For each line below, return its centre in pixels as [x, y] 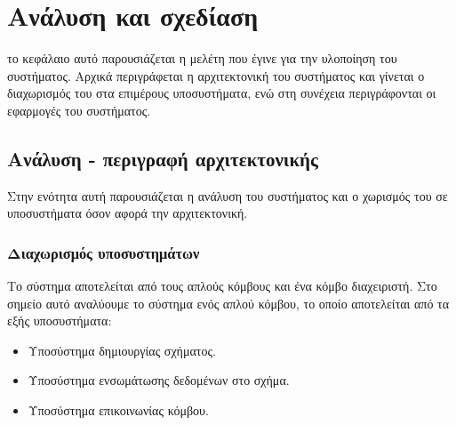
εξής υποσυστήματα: [60, 321]
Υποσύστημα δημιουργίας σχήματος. [122, 350]
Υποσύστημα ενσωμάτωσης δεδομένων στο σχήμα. [159, 380]
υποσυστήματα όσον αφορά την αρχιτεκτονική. [128, 213]
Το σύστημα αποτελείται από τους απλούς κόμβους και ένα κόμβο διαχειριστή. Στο [222, 286]
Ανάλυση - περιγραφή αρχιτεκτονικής [163, 158]
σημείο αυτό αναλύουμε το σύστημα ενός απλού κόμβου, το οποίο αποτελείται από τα [228, 303]
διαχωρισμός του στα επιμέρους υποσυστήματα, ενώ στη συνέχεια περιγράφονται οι [222, 93]
